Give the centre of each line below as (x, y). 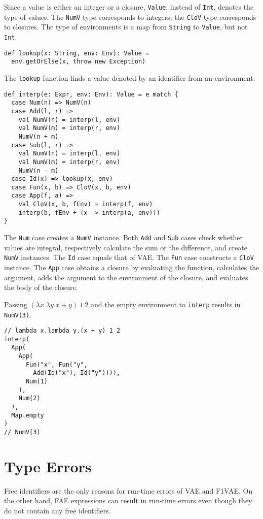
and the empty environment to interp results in (165, 304)
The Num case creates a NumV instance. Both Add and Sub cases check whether (123, 237)
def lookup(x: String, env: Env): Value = (77, 53)
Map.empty (28, 415)
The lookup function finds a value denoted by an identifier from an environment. (130, 77)
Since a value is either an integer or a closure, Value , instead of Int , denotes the (129, 7)
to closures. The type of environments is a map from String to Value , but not (126, 27)
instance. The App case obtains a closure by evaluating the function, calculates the (132, 267)
